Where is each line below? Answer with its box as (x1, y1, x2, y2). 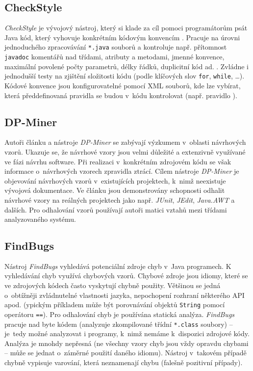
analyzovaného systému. (4, 214, 76, 224)
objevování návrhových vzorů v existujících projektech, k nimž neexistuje (4, 175, 226, 185)
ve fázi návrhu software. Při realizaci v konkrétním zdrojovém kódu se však (4, 156, 231, 166)
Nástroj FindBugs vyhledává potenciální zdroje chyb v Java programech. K (4, 261, 231, 271)
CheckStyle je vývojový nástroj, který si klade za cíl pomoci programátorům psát (4, 23, 248, 33)
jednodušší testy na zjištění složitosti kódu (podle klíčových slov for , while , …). (4, 71, 245, 81)
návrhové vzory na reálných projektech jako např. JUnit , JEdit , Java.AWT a (4, 194, 235, 205)
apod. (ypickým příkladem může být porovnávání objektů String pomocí (4, 299, 225, 310)
